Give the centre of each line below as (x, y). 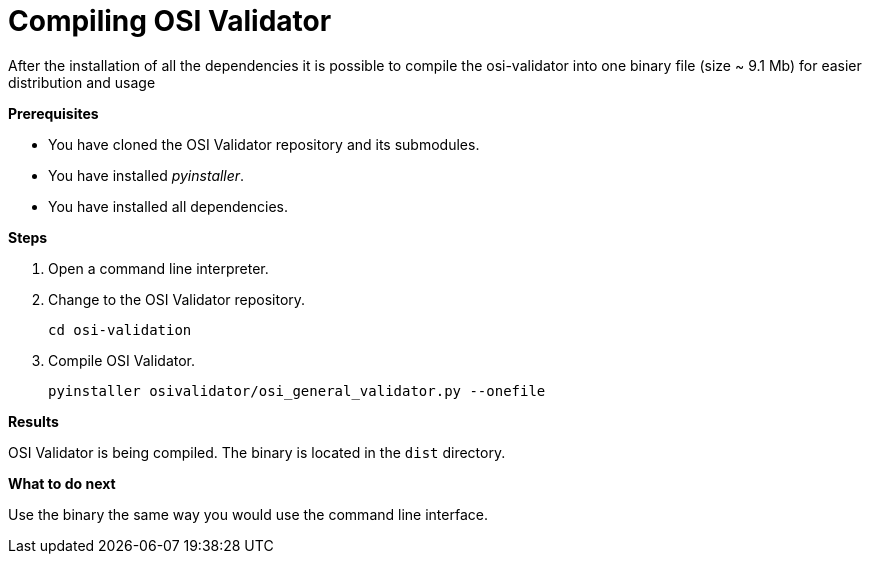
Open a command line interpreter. (158, 268)
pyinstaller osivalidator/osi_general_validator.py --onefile (297, 390)
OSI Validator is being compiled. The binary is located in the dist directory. (257, 452)
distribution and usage (82, 82)
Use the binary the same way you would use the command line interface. (248, 514)
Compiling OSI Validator (170, 21)
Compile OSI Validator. (122, 360)
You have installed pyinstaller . (146, 175)
